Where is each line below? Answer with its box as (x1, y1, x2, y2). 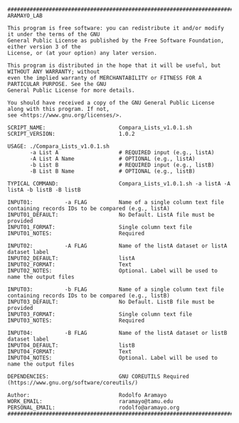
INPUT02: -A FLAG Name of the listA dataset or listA (7, 242, 228, 250)
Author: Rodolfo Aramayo (7, 392, 167, 399)
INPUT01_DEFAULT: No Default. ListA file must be (7, 211, 215, 218)
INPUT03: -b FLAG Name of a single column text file (7, 286, 224, 293)
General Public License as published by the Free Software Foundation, (7, 37, 224, 44)
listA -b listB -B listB (7, 186, 81, 193)
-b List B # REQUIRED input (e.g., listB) (29, 161, 215, 168)
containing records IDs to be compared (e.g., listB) (7, 292, 171, 299)
